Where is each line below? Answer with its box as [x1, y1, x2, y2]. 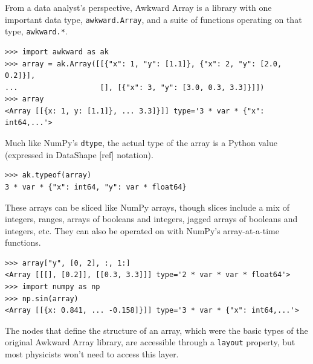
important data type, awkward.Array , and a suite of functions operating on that [5, 13, 302, 25]
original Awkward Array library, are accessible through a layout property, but [5, 336, 295, 348]
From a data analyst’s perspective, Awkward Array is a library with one [5, 1, 272, 13]
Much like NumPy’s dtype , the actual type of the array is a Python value [5, 136, 277, 149]
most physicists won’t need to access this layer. [5, 348, 179, 360]
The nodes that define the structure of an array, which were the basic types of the [5, 324, 308, 336]
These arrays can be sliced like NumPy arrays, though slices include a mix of [5, 200, 289, 213]
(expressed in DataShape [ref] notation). [5, 148, 153, 161]
